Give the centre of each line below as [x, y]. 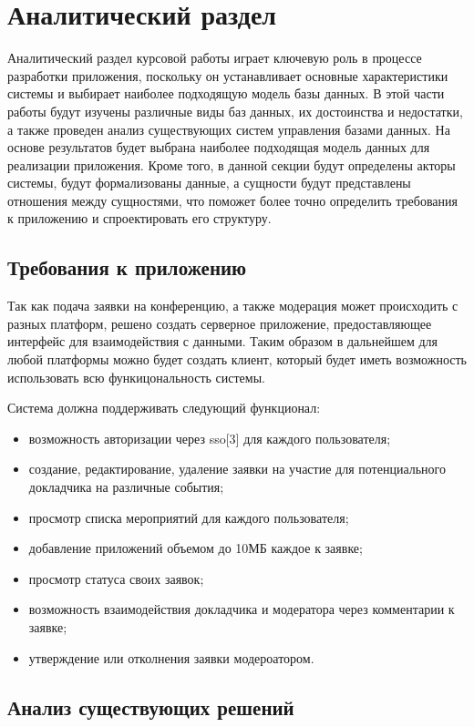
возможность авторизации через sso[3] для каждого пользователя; [210, 438]
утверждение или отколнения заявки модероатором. [171, 657]
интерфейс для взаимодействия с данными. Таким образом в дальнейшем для [222, 341]
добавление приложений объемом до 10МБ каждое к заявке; [196, 548]
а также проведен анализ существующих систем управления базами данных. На [229, 129]
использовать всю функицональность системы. [136, 377]
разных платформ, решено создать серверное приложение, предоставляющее [220, 323]
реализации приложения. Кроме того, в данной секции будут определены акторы [232, 164]
